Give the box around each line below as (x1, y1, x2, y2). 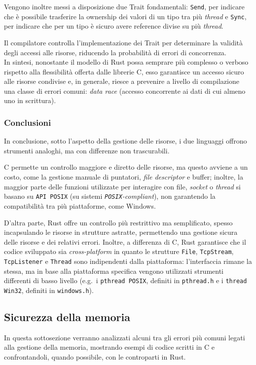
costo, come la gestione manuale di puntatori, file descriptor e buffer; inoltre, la (4, 172, 243, 182)
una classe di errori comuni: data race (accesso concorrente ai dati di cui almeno (4, 85, 246, 96)
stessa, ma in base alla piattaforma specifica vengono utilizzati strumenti (4, 265, 224, 276)
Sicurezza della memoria (4, 309, 130, 324)
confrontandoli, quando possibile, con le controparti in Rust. (4, 351, 186, 362)
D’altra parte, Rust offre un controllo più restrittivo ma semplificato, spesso (4, 217, 233, 227)
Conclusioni (4, 116, 51, 128)
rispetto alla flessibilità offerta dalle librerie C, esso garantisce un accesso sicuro (4, 66, 244, 76)
